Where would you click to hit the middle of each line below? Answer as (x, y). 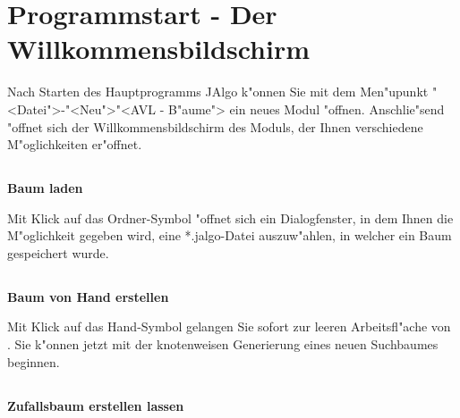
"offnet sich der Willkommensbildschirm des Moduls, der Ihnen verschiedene (215, 126)
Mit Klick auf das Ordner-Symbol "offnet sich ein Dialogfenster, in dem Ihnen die (230, 217)
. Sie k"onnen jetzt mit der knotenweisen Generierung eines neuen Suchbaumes (223, 344)
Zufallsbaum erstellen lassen (96, 405)
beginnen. (34, 361)
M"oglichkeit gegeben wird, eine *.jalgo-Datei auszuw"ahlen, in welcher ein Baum (230, 235)
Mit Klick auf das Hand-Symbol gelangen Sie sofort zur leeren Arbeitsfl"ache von (229, 326)
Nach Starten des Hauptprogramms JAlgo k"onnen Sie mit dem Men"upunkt (218, 92)
